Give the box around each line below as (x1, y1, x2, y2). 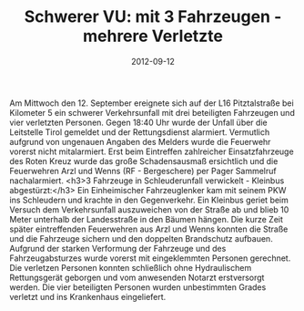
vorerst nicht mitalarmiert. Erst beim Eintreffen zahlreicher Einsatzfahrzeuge (9, 146, 294, 157)
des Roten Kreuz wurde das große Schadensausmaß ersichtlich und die (9, 155, 279, 166)
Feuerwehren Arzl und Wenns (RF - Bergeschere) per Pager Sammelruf (9, 165, 277, 176)
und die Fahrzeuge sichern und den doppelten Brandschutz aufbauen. (9, 233, 273, 244)
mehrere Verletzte (82, 26, 224, 47)
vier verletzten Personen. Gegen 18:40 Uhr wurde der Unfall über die (9, 117, 268, 128)
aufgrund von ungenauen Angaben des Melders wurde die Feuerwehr (9, 136, 271, 147)
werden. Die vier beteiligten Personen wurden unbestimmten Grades (9, 281, 267, 293)
